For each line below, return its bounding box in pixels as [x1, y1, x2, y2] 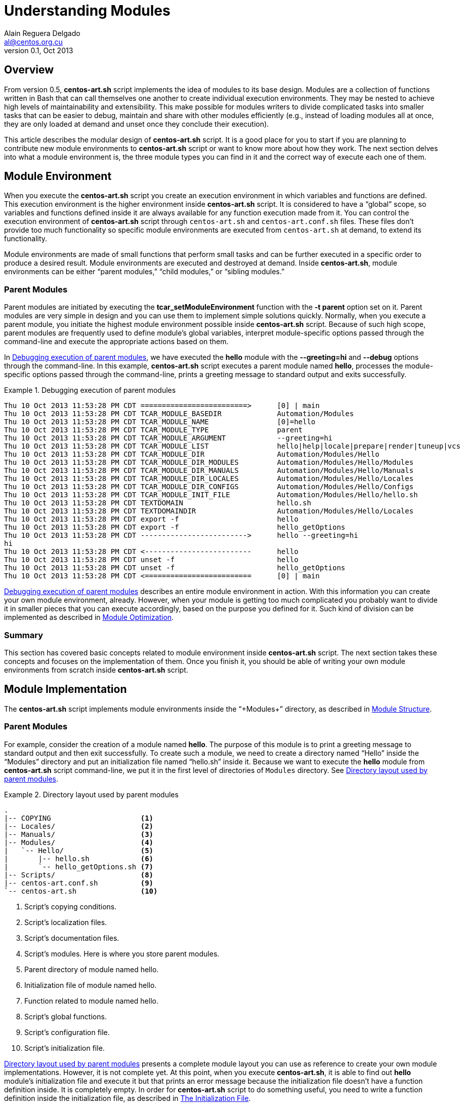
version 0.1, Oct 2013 [4, 46, 73, 55]
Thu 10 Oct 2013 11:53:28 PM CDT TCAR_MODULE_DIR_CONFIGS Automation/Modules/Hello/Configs [4, 483, 414, 491]
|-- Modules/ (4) [4, 838, 154, 846]
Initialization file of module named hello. [24, 980, 157, 989]
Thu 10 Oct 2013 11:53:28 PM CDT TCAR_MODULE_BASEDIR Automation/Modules [4, 410, 354, 418]
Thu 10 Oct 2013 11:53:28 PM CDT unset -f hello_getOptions [4, 564, 346, 572]
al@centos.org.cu [4, 37, 63, 46]
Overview [4, 63, 54, 77]
